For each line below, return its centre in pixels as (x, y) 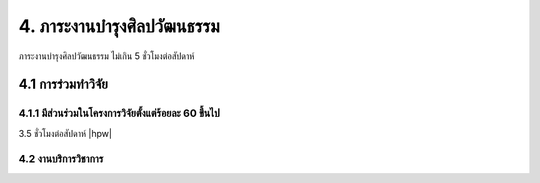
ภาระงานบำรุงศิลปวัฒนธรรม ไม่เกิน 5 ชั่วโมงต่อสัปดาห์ (106, 56)
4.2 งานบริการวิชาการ (61, 159)
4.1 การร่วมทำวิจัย (63, 84)
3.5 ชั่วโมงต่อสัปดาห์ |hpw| (65, 133)
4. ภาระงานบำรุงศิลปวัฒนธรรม (119, 26)
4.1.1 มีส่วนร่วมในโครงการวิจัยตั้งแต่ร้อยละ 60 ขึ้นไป (119, 113)
